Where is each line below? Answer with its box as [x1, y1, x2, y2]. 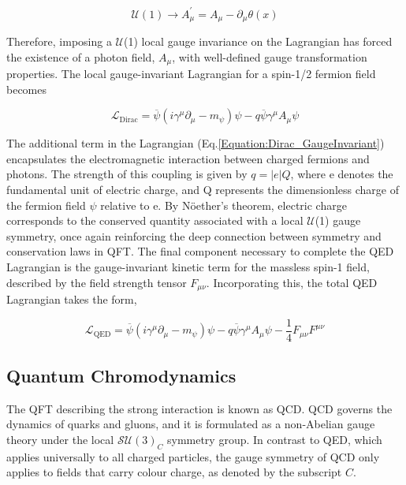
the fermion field [6, 196, 86, 213]
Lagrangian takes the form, [6, 290, 137, 307]
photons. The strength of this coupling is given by [6, 166, 248, 182]
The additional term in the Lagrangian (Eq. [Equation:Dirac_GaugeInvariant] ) [6, 135, 385, 151]
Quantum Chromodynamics [6, 364, 237, 388]
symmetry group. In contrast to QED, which [166, 431, 382, 448]
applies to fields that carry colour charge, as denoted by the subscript [6, 464, 342, 480]
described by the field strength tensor [6, 274, 187, 290]
